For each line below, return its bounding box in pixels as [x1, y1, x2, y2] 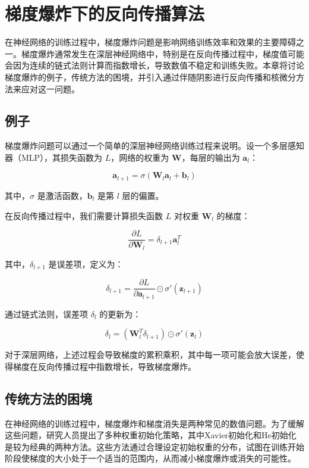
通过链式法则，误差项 [5, 307, 88, 320]
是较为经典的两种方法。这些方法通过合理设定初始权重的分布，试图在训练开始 [5, 440, 304, 453]
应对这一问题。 [21, 82, 80, 95]
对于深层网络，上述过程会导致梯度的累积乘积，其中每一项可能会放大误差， [5, 348, 296, 361]
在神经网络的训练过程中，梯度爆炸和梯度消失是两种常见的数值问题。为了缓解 [5, 417, 304, 429]
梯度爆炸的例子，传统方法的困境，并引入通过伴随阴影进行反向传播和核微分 [5, 70, 296, 83]
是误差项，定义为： [48, 257, 124, 270]
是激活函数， [37, 189, 87, 201]
